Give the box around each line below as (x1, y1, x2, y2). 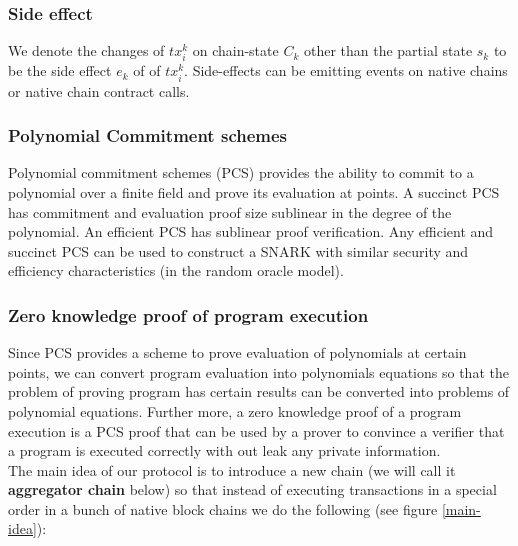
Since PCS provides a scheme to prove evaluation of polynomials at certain (8, 342, 467, 363)
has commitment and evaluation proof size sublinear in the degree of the (8, 201, 452, 222)
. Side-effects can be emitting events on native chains (184, 60, 508, 81)
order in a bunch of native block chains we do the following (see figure (8, 498, 438, 519)
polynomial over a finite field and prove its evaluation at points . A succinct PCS (8, 181, 500, 202)
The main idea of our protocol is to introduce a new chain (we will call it (8, 459, 456, 480)
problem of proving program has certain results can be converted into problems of (8, 381, 510, 402)
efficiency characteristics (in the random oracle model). (8, 260, 344, 281)
